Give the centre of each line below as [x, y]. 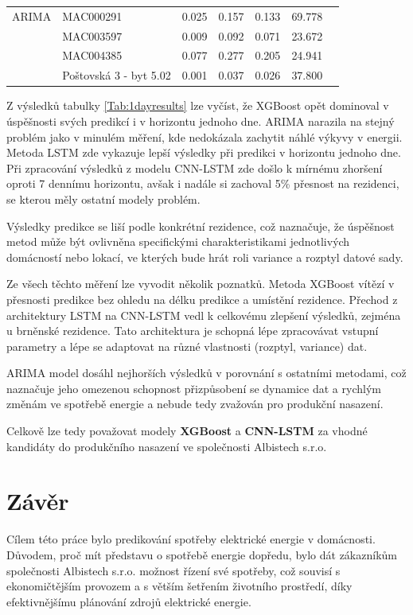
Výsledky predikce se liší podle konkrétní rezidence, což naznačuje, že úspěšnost [201, 226]
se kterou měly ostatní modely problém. [103, 199]
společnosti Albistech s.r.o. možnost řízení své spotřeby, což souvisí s [173, 570]
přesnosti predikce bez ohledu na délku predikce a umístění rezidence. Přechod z [202, 299]
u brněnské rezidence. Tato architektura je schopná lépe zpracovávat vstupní [193, 331]
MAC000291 [92, 16]
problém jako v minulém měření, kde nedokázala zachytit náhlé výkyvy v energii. [205, 136]
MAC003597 [92, 35]
